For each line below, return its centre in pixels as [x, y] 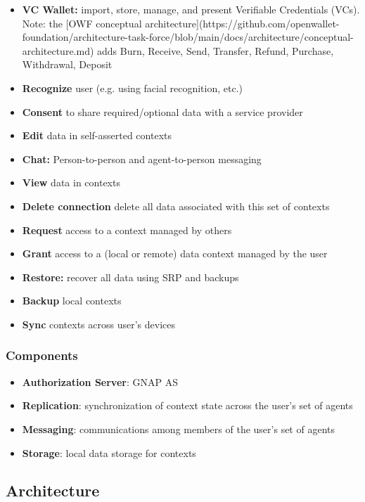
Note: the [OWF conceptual [82, 23]
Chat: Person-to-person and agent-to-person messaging [142, 159]
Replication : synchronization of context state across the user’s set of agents [187, 405]
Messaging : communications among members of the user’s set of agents [178, 429]
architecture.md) [58, 50]
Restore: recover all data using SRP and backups [130, 277]
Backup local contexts [72, 301]
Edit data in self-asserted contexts [97, 135]
